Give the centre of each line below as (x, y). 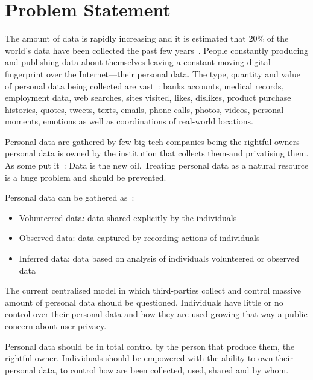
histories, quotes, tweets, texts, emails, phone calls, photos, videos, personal (144, 109)
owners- (288, 141)
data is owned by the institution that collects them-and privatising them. (173, 153)
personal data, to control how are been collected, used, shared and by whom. (147, 369)
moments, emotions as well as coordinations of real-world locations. (129, 121)
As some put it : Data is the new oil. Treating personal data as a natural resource (157, 165)
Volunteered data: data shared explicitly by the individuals (128, 217)
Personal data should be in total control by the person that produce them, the (150, 346)
